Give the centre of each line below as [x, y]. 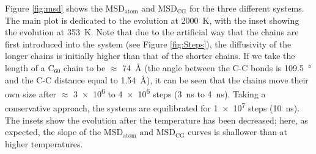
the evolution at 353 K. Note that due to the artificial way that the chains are [152, 32]
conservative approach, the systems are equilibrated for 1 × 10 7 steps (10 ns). [152, 107]
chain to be [84, 67]
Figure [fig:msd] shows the [54, 8]
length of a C [30, 67]
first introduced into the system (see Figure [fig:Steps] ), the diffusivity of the [148, 44]
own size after [31, 93]
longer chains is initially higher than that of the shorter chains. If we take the [150, 56]
